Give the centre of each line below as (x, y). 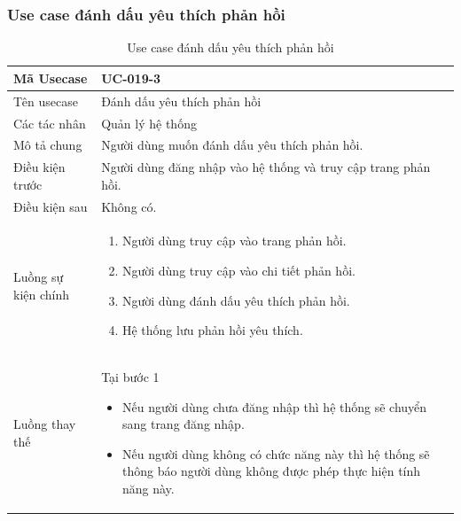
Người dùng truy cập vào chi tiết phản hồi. (238, 271)
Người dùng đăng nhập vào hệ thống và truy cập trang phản (266, 167)
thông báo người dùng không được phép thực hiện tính (271, 471)
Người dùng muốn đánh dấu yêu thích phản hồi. (232, 145)
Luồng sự (39, 277)
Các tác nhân (50, 123)
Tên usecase (46, 101)
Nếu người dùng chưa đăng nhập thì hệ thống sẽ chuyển (274, 406)
